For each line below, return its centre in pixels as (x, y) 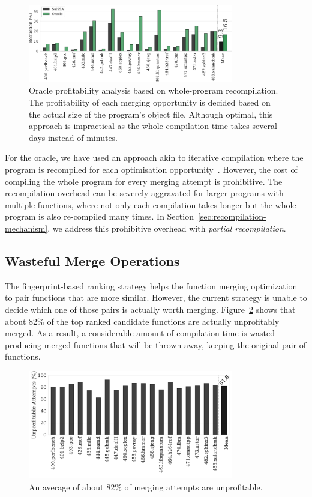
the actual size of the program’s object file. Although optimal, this (151, 114)
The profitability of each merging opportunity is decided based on (150, 102)
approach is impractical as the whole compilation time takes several (153, 126)
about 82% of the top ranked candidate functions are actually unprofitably (142, 321)
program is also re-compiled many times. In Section (99, 216)
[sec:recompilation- (232, 216)
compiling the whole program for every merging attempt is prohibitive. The (144, 181)
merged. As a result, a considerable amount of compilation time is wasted (140, 333)
